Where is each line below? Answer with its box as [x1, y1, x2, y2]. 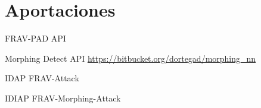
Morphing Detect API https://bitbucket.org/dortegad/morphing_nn [5, 52, 256, 64]
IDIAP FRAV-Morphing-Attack [5, 91, 121, 104]
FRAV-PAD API [5, 32, 66, 45]
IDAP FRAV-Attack [5, 72, 79, 84]
